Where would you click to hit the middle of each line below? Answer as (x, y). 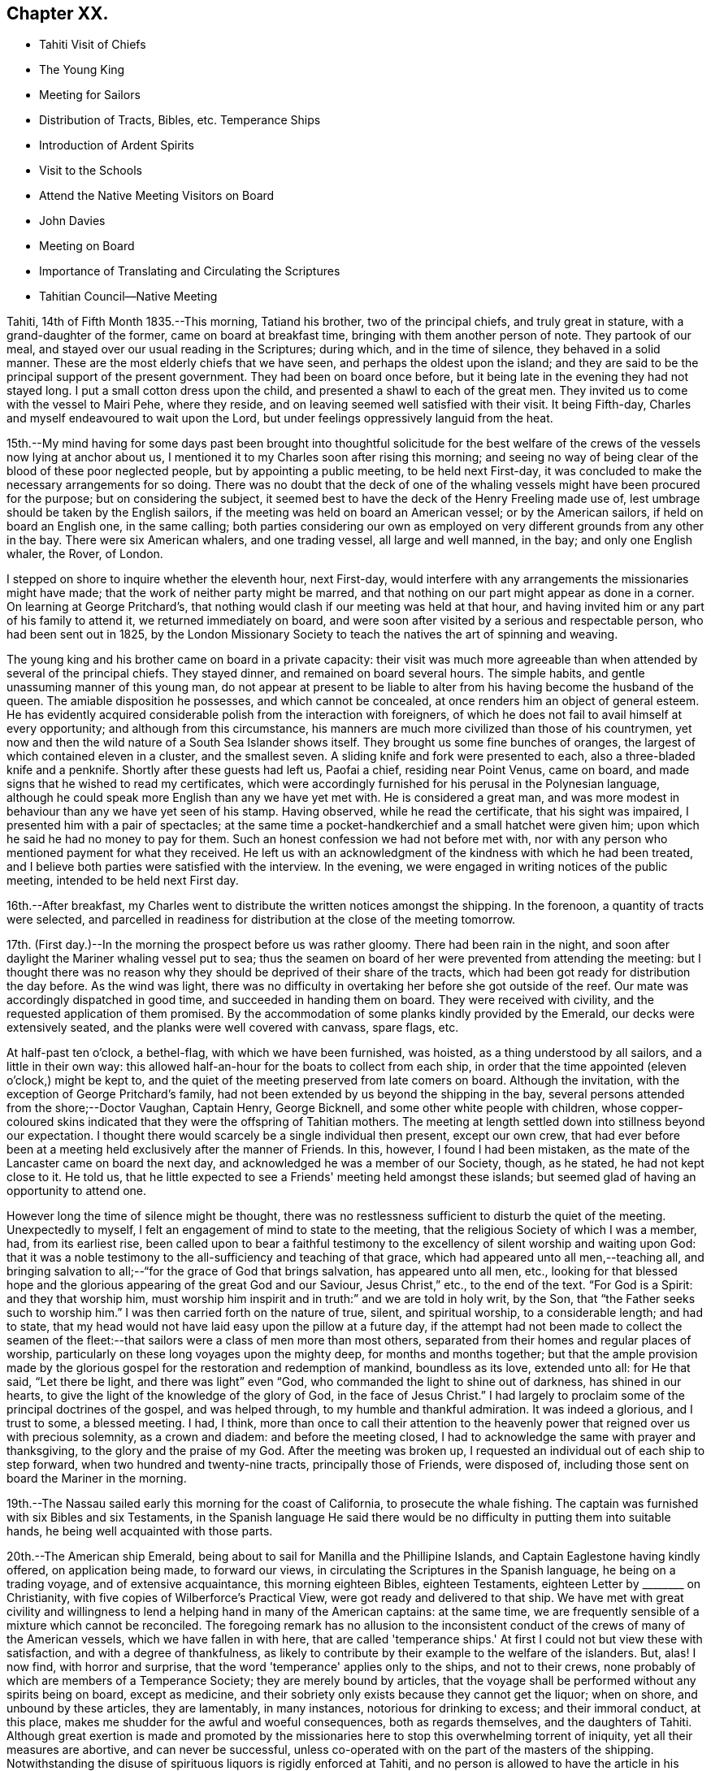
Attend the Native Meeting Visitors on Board (157, 196)
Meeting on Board (87, 246)
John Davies (72, 221)
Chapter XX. (58, 13)
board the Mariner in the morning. (97, 1479)
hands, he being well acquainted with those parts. (140, 1531)
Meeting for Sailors (90, 95)
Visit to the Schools (91, 171)
